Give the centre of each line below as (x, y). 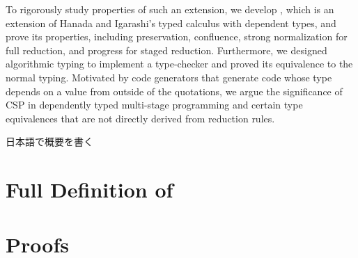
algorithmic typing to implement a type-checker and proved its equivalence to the (179, 64)
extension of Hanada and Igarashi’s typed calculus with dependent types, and (171, 23)
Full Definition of (89, 190)
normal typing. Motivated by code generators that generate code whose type (169, 77)
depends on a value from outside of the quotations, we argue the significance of (174, 91)
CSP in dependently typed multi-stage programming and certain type (154, 105)
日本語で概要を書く (49, 142)
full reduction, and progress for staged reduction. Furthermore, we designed (166, 50)
